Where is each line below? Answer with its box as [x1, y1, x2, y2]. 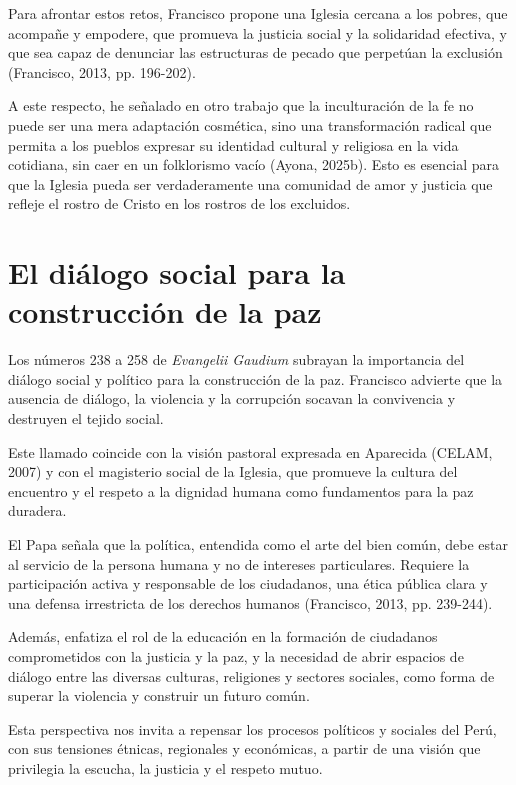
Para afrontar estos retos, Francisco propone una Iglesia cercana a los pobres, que [8, 3, 508, 23]
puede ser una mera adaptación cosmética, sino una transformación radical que [8, 114, 492, 135]
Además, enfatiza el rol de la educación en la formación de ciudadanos [8, 626, 438, 647]
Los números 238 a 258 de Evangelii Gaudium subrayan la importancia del [8, 349, 465, 370]
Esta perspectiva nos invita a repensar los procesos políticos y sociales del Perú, [8, 718, 497, 739]
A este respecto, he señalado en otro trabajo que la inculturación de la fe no [8, 95, 474, 116]
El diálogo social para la [8, 252, 346, 293]
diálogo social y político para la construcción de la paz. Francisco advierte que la [8, 368, 503, 389]
